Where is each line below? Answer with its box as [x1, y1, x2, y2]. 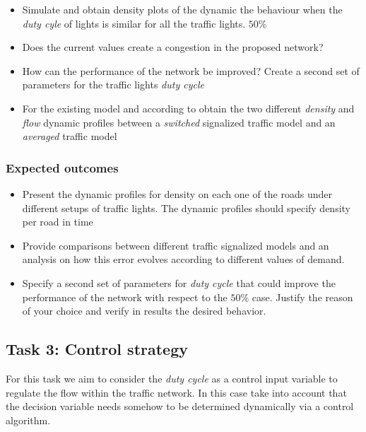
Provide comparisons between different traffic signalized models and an [22, 238, 329, 252]
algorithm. [6, 412, 51, 427]
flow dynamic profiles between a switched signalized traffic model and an [22, 115, 336, 129]
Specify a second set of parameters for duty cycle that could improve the [22, 275, 336, 290]
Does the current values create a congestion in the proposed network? [22, 40, 324, 54]
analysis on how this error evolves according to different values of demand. [22, 252, 345, 267]
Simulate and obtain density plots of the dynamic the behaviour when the [22, 2, 343, 16]
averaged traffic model [22, 129, 117, 144]
